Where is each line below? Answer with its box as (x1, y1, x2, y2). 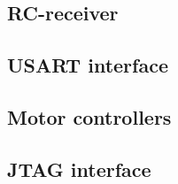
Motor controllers (7, 103, 172, 130)
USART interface (7, 51, 168, 79)
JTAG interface (7, 155, 151, 182)
